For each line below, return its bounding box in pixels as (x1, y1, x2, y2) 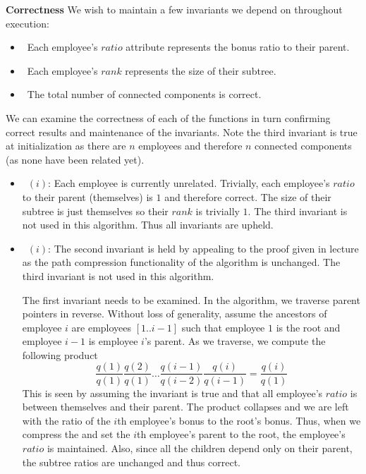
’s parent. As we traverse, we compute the (144, 334, 326, 348)
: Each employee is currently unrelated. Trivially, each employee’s (48, 176, 330, 190)
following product (22, 347, 98, 362)
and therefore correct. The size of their (164, 189, 331, 204)
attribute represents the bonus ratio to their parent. (126, 39, 350, 54)
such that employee (181, 320, 265, 334)
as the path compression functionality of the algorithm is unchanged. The (22, 255, 341, 269)
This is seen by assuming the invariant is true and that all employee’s (22, 385, 323, 400)
